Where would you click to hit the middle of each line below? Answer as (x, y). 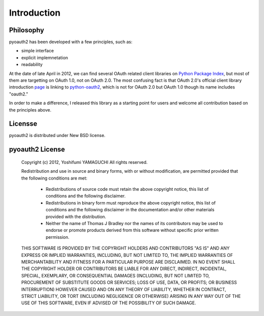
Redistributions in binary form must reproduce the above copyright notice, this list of (131, 203)
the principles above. (30, 110)
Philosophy (27, 30)
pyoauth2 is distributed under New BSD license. (57, 135)
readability (32, 65)
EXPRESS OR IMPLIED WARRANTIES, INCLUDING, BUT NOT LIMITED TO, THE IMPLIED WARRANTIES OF (127, 255)
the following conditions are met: (54, 178)
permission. (57, 237)
